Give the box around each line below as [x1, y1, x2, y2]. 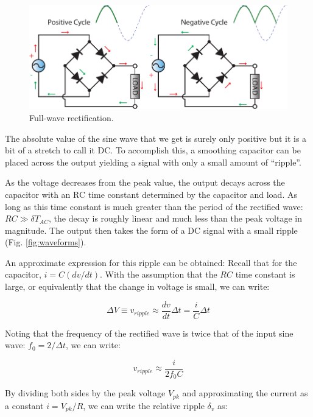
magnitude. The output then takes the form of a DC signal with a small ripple [5, 223, 298, 236]
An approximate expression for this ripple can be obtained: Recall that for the [5, 256, 297, 268]
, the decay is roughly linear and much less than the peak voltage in [48, 212, 302, 225]
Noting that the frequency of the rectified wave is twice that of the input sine [5, 326, 294, 339]
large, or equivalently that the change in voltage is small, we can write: [5, 280, 270, 293]
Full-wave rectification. [29, 111, 114, 124]
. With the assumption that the [100, 268, 217, 281]
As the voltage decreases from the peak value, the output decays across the [5, 176, 285, 189]
